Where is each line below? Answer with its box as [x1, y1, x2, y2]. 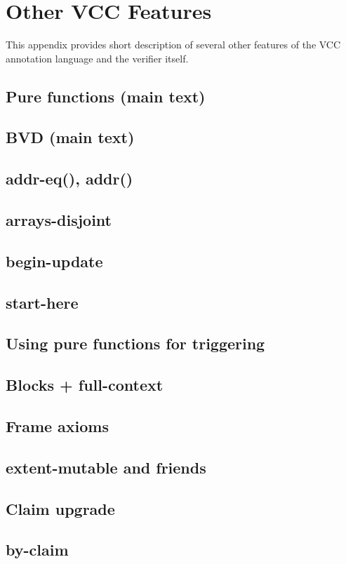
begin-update [6, 250, 103, 271]
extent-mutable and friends [6, 456, 206, 478]
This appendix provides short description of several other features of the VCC [6, 37, 341, 52]
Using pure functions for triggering [6, 333, 265, 354]
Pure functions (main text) [6, 85, 206, 107]
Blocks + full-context [6, 374, 164, 396]
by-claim [6, 539, 69, 560]
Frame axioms [6, 415, 109, 436]
